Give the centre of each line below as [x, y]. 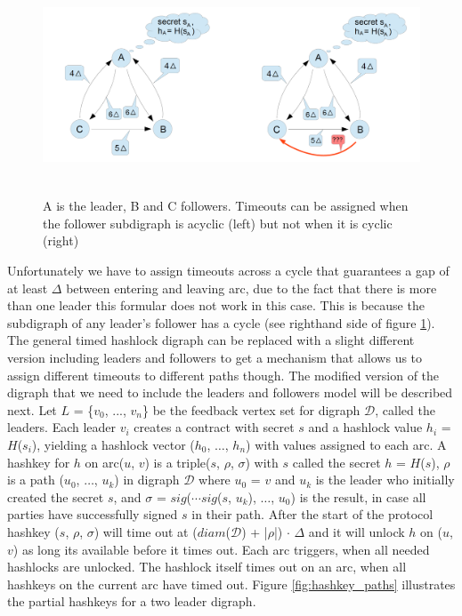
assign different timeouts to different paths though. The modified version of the [223, 375]
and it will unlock [357, 531]
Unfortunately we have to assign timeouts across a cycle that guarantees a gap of [228, 271]
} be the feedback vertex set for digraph [251, 409]
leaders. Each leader [62, 427]
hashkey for [39, 462]
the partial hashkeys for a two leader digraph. [132, 601]
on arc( [105, 462]
